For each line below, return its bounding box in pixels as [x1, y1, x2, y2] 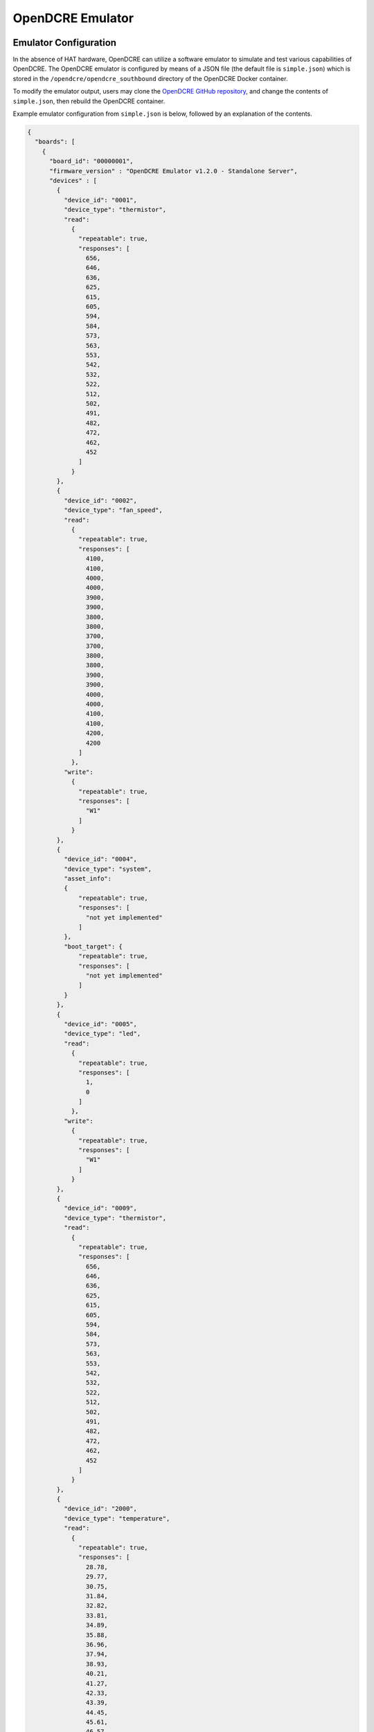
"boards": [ [35, 138, 75, 145]
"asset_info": [63, 875, 112, 883]
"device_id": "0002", [63, 496, 138, 504]
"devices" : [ [49, 177, 97, 184]
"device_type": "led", [63, 1030, 141, 1038]
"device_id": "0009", [63, 1204, 138, 1212]
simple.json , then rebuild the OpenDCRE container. [12, 97, 166, 105]
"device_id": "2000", [63, 1505, 138, 1513]
